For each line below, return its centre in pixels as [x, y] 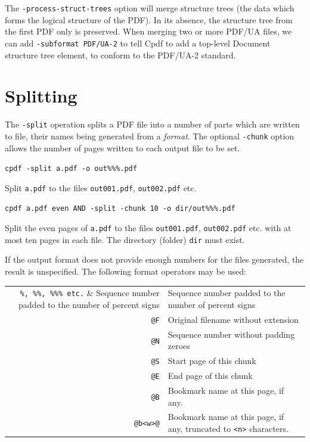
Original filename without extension [233, 319]
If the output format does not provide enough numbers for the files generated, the [154, 259]
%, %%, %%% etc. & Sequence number [90, 293]
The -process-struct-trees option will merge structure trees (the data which [150, 8]
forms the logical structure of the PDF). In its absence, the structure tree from [149, 19]
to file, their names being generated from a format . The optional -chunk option [150, 136]
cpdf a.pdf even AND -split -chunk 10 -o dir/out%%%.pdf [120, 209]
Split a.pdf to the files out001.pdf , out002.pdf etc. [101, 187]
